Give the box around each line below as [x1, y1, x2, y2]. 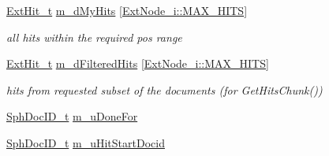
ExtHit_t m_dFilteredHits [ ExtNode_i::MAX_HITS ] [6, 55, 269, 72]
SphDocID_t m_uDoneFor [6, 108, 138, 124]
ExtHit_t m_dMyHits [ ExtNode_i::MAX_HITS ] [6, 2, 248, 18]
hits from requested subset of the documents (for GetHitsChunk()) [6, 81, 323, 98]
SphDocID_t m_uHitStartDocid [6, 134, 165, 150]
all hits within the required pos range [6, 28, 182, 45]
